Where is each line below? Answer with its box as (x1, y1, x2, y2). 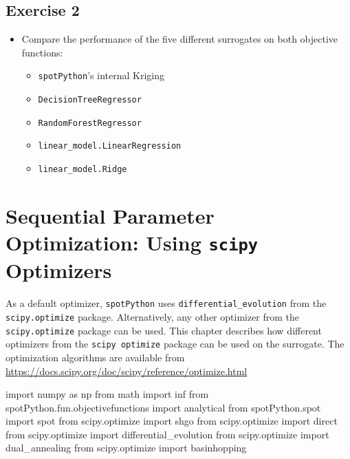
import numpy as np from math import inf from (6, 387, 209, 401)
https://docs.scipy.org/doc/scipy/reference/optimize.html (6, 363, 248, 378)
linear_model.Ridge (38, 164, 127, 175)
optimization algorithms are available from (6, 350, 185, 364)
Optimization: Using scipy (6, 228, 259, 257)
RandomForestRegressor (38, 118, 142, 128)
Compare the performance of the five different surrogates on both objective (21, 32, 338, 46)
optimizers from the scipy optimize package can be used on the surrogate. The (6, 337, 344, 351)
